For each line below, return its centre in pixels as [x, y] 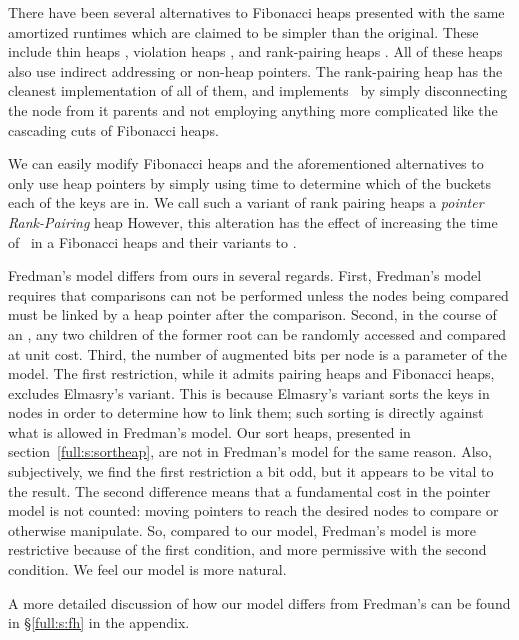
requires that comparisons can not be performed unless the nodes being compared [258, 294]
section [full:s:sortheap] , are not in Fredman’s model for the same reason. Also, [250, 451]
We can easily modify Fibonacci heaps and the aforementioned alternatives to [246, 163]
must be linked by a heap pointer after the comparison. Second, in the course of [252, 314]
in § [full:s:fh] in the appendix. [99, 622]
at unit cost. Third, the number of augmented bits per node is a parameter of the [257, 353]
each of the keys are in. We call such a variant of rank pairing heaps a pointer [246, 202]
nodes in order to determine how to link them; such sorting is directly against [246, 412]
